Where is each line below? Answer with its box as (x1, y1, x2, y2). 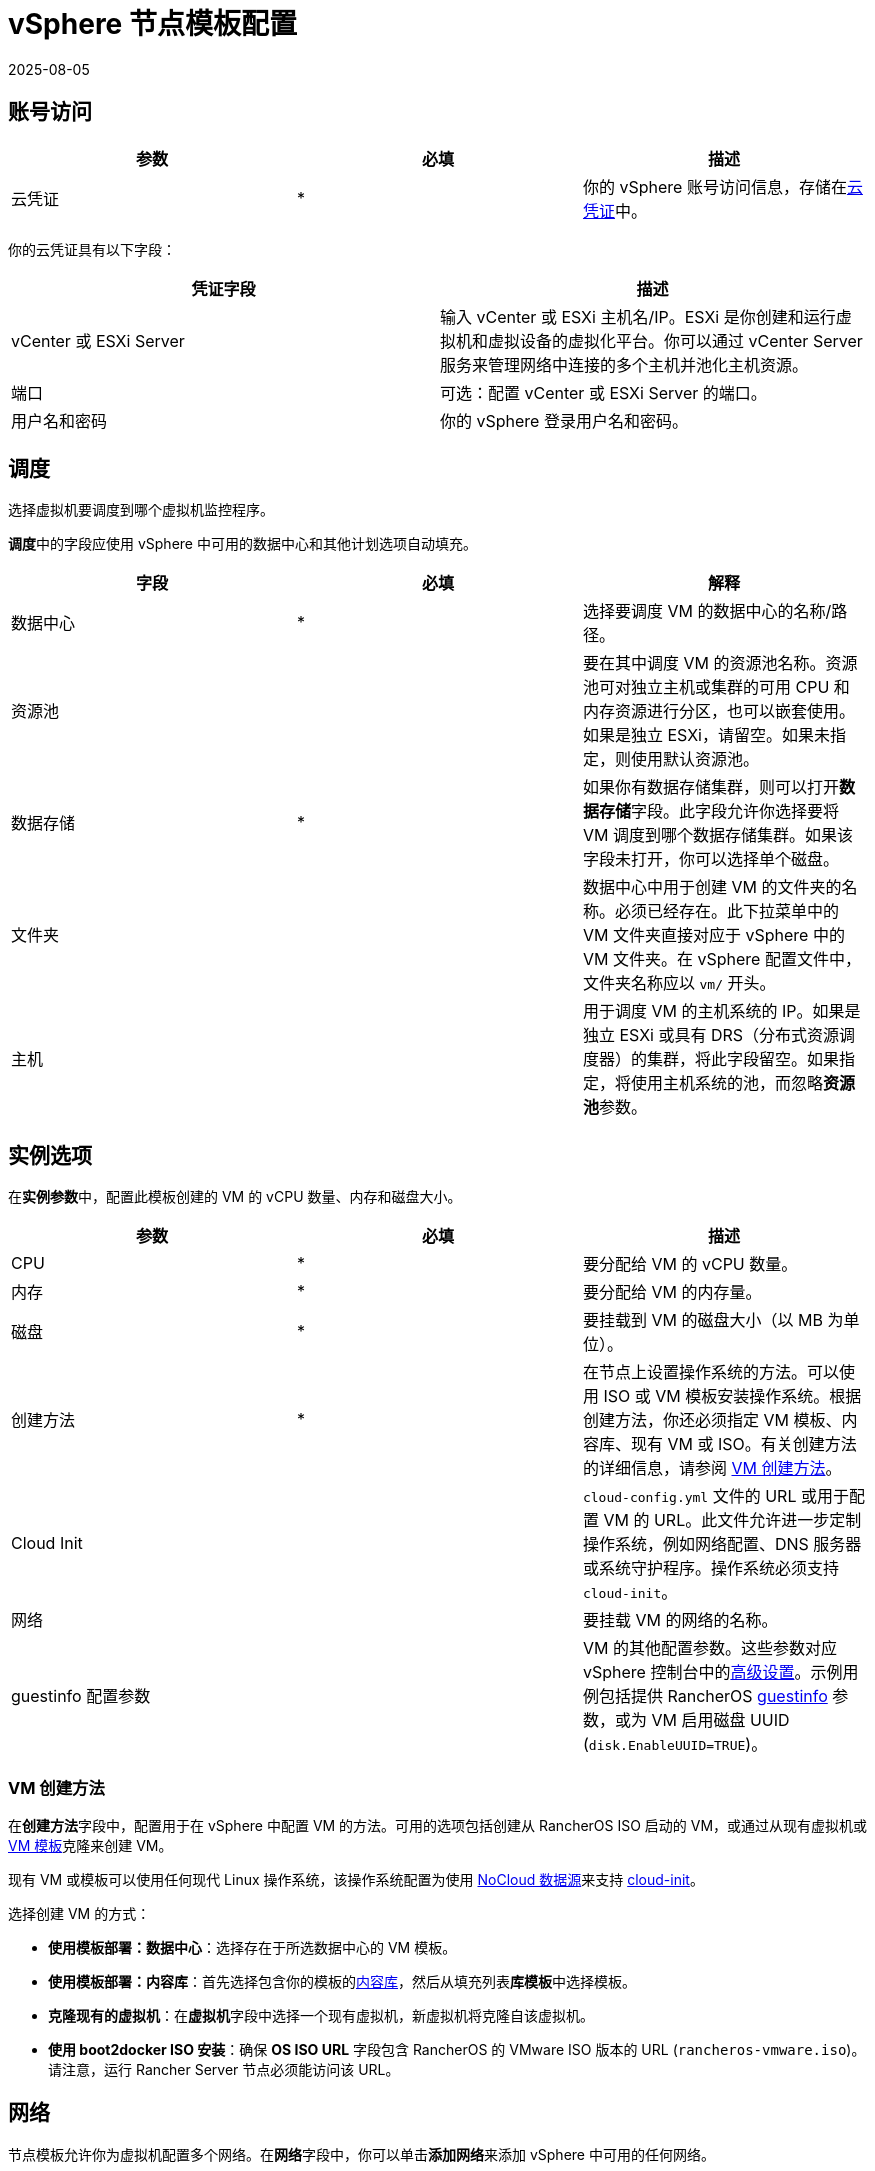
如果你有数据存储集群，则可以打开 (582, 777, 839, 798)
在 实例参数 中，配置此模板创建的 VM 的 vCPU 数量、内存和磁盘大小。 (8, 1188, 462, 1206)
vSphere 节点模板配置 (8, 7, 297, 41)
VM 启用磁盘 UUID (651, 1710, 790, 1731)
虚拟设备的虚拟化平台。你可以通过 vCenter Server (488, 330, 863, 351)
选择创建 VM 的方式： (8, 1905, 151, 1923)
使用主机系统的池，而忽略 (630, 1073, 823, 1094)
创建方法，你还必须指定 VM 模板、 (582, 1410, 842, 1431)
